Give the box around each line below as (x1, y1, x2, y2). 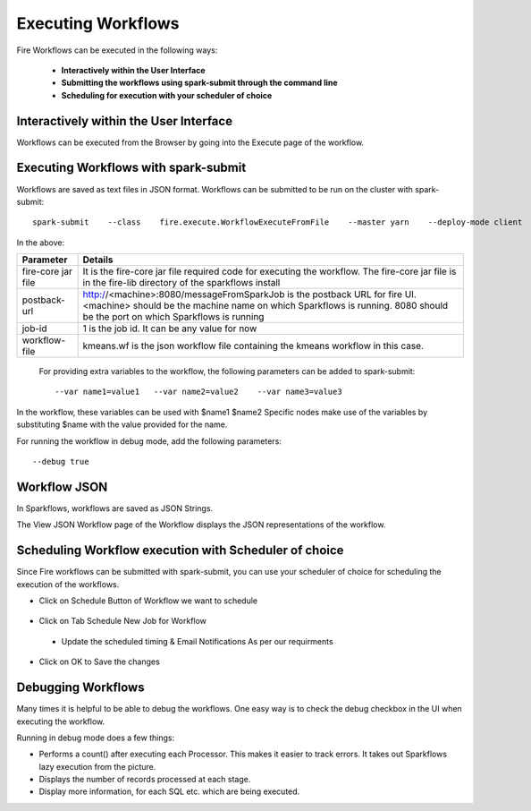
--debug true (32, 457, 89, 467)
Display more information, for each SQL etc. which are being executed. (38, 786, 300, 797)
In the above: (16, 237, 65, 248)
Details (82, 253, 114, 266)
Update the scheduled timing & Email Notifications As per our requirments (61, 636, 334, 646)
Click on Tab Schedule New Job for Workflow (38, 616, 207, 627)
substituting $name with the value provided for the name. (16, 419, 228, 430)
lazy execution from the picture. (38, 761, 156, 772)
